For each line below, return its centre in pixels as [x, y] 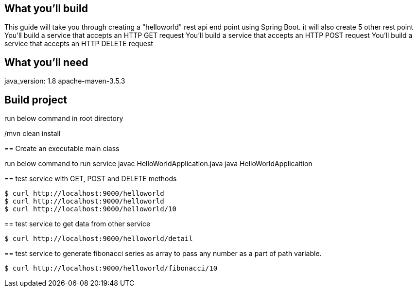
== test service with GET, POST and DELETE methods [91, 179]
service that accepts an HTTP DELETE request [79, 44]
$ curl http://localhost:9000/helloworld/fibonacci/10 [111, 268]
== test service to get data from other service [78, 224]
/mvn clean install [33, 134]
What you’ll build [46, 9]
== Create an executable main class [62, 149]
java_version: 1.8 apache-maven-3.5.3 [65, 81]
